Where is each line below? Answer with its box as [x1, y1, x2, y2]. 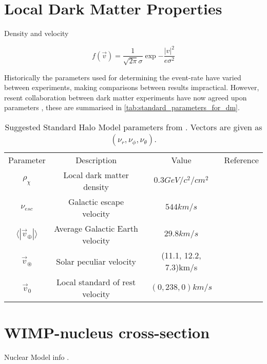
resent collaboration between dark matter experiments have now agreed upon [4, 92, 247, 102]
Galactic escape [68, 196, 124, 208]
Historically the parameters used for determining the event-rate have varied [4, 72, 241, 82]
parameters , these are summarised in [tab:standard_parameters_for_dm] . [4, 102, 240, 113]
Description [75, 154, 117, 166]
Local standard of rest [56, 276, 136, 288]
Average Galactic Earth [54, 222, 138, 235]
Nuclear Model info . [4, 352, 69, 362]
